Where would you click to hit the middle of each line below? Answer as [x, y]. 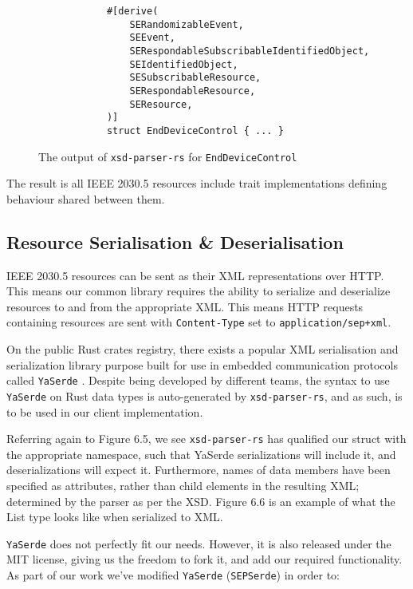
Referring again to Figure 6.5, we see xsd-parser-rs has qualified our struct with [206, 439]
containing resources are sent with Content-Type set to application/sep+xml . [199, 322]
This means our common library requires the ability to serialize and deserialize [199, 291]
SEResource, [161, 104]
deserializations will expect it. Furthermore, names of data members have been [199, 470]
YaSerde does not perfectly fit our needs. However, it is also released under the [199, 543]
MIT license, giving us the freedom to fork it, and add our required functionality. [205, 559]
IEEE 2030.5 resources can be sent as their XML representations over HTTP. [195, 275]
